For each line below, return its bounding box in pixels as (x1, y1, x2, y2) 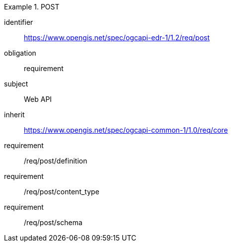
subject (4, 80, 28, 88)
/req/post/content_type (24, 187, 99, 196)
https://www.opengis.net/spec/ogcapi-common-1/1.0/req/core (24, 126, 228, 134)
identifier (4, 18, 33, 26)
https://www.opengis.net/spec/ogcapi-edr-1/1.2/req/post (24, 33, 210, 42)
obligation (4, 49, 36, 57)
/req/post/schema (24, 218, 82, 227)
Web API (24, 95, 52, 103)
